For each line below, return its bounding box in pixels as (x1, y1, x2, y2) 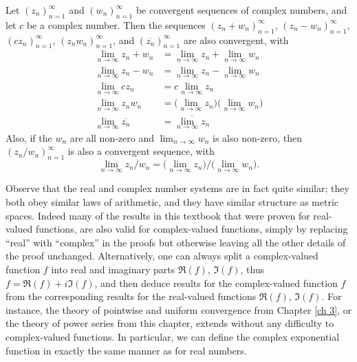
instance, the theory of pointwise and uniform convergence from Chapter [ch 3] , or (6, 302, 352, 317)
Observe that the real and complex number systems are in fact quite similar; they (6, 181, 349, 195)
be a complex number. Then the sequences (26, 17, 206, 32)
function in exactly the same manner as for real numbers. (6, 343, 247, 357)
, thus (240, 262, 265, 277)
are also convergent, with (183, 32, 289, 47)
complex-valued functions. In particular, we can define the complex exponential (6, 330, 340, 343)
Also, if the (6, 130, 52, 145)
